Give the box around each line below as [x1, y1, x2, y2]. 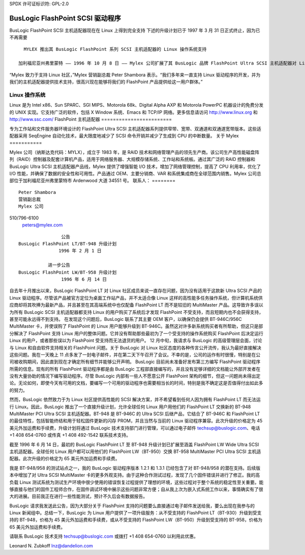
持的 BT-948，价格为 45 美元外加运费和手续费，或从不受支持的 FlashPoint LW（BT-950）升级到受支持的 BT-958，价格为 [9, 517, 263, 523]
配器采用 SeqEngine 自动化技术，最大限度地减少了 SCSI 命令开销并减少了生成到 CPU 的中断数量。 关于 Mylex [9, 133, 239, 139]
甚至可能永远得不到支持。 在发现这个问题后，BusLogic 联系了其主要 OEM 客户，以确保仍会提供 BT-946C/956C [9, 316, 242, 322]
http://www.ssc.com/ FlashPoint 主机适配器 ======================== [9, 116, 172, 122]
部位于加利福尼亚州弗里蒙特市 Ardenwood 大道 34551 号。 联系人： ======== [9, 178, 175, 184]
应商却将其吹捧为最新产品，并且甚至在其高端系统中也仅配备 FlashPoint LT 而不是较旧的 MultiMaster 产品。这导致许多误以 [9, 302, 264, 308]
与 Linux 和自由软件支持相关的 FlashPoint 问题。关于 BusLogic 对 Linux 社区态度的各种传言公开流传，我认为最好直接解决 [9, 344, 262, 350]
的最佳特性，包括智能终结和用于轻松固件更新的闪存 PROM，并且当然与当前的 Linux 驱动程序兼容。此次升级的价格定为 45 [9, 418, 263, 424]
